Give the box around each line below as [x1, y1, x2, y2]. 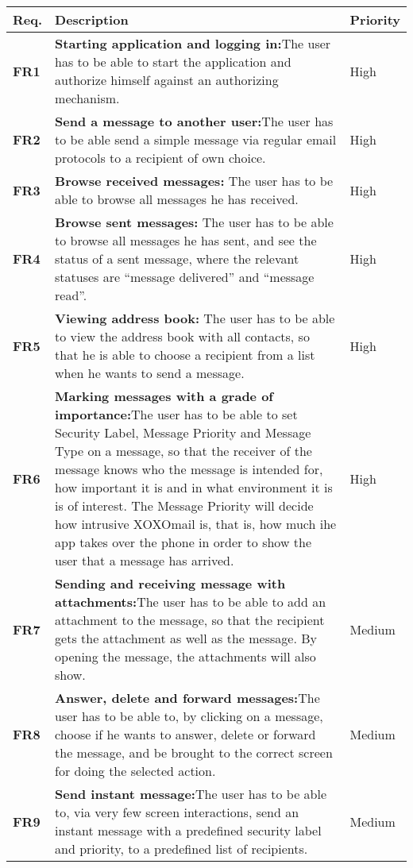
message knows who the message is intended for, [55, 460, 323, 478]
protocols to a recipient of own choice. [55, 149, 266, 167]
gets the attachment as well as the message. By [55, 629, 317, 647]
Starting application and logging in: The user [55, 34, 331, 52]
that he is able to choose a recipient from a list [55, 345, 315, 364]
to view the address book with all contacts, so [55, 327, 310, 345]
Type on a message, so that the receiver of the [55, 442, 312, 460]
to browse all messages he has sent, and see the [55, 231, 317, 249]
